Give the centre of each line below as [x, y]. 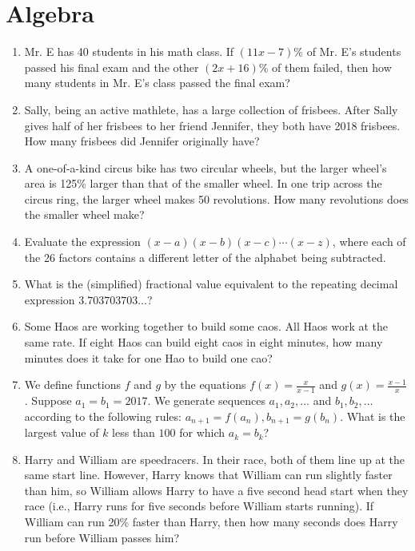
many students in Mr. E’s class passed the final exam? [157, 83]
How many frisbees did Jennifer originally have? [142, 141]
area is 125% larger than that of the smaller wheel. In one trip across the [203, 183]
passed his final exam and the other [112, 67]
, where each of [369, 242]
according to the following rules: [103, 416]
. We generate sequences [206, 400]
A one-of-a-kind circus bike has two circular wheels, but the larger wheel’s [206, 167]
